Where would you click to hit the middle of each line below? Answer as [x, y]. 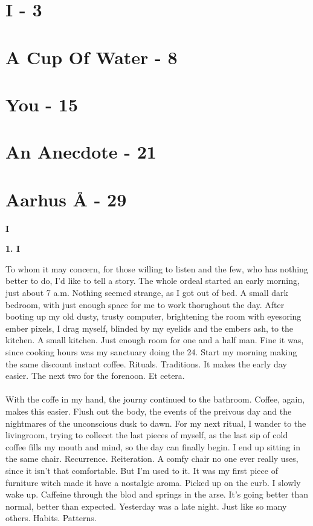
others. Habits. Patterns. [51, 518]
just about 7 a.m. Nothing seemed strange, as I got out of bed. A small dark [147, 292]
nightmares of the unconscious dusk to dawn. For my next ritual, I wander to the [156, 423]
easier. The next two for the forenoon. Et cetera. [95, 376]
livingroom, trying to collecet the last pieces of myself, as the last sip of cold [147, 435]
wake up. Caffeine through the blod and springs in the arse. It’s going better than [157, 494]
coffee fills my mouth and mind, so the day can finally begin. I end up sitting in [153, 446]
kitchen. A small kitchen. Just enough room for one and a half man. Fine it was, [155, 340]
